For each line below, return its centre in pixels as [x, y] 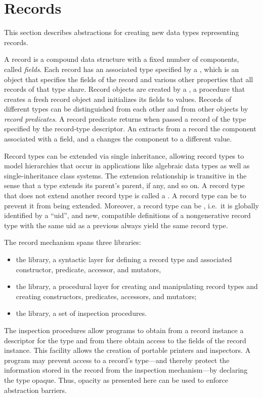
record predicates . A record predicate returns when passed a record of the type [125, 118]
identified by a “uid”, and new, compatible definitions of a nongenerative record [127, 215]
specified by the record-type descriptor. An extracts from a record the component [130, 129]
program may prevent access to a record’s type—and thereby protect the [117, 360]
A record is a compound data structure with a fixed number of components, [122, 59]
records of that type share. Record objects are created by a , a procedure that [125, 89]
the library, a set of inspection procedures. [81, 313]
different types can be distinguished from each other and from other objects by [126, 109]
